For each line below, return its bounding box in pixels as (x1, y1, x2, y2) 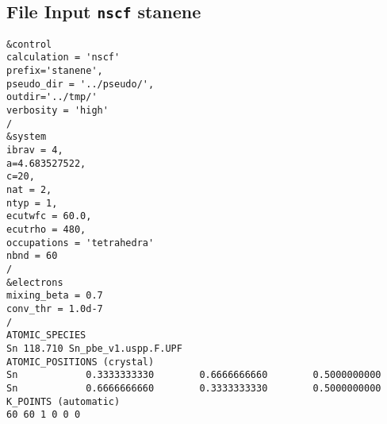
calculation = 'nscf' (6, 52, 121, 64)
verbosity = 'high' (6, 105, 109, 117)
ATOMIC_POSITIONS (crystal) (6, 356, 155, 368)
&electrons (6, 276, 63, 288)
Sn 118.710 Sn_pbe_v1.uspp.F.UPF (6, 342, 182, 354)
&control (6, 38, 52, 50)
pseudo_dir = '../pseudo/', (6, 78, 155, 90)
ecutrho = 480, (6, 223, 86, 235)
